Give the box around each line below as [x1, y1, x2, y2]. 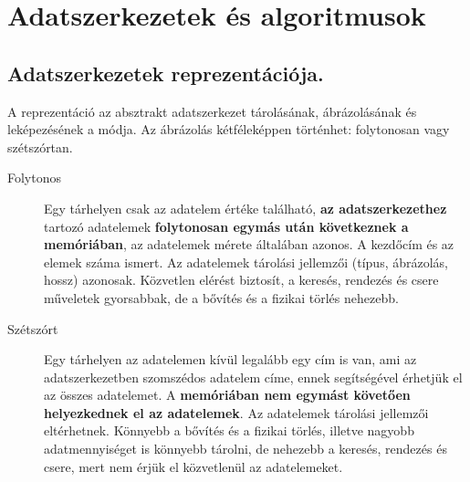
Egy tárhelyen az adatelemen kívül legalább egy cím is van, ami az [44, 350, 417, 369]
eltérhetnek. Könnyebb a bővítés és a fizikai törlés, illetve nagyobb [44, 421, 414, 440]
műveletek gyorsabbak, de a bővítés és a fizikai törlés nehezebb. [44, 288, 399, 307]
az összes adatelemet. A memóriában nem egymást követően [44, 385, 411, 404]
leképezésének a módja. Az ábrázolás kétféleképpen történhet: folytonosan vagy [7, 120, 450, 139]
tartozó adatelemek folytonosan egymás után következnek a [44, 216, 409, 236]
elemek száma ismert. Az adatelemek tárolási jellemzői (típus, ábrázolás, [44, 252, 448, 271]
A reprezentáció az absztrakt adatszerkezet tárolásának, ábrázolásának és [7, 101, 417, 120]
